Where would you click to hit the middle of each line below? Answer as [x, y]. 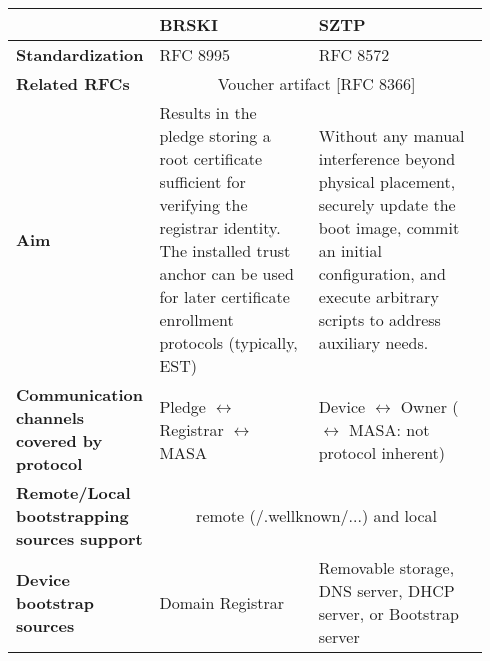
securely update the [387, 204]
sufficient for [202, 181]
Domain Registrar [222, 602]
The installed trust [225, 250]
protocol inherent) [382, 452]
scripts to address [379, 319]
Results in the [208, 112]
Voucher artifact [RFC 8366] [316, 83]
